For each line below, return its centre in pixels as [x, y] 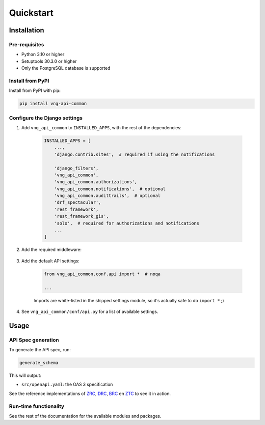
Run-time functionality [37, 406]
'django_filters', [76, 168]
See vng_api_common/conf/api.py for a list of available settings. [90, 312]
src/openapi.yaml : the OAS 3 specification [67, 384]
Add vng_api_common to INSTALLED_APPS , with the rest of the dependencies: [101, 127]
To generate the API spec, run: [40, 350]
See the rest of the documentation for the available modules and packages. [85, 416]
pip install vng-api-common [53, 104]
